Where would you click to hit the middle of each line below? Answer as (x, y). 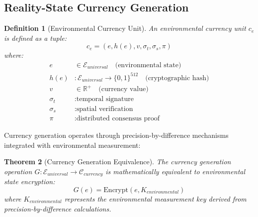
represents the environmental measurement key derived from (155, 198)
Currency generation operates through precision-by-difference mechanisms (116, 135)
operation (18, 171)
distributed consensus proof (118, 119)
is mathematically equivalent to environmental (175, 171)
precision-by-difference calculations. (58, 208)
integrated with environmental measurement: (72, 145)
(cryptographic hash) (177, 78)
